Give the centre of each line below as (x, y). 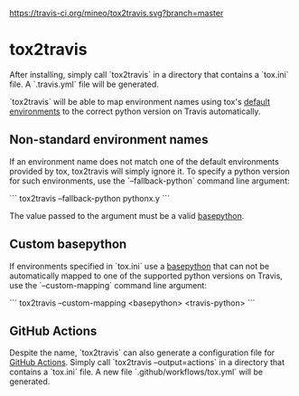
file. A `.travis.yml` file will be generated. (84, 84)
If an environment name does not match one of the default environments (145, 161)
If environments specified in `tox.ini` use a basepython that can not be (140, 266)
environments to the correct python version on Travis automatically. (135, 111)
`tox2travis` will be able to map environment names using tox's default (140, 101)
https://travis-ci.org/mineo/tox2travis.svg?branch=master (117, 13)
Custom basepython (68, 245)
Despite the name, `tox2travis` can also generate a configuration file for (142, 353)
